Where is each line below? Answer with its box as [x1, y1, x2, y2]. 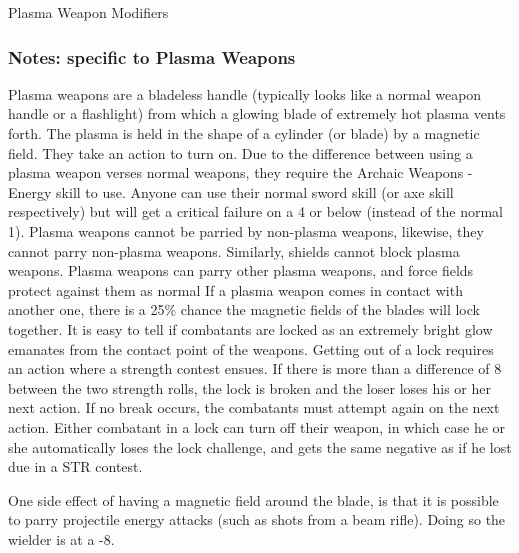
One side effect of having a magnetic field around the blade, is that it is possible [8, 489, 499, 510]
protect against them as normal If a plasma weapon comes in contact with [8, 279, 463, 300]
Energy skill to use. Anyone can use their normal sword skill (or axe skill [8, 181, 454, 202]
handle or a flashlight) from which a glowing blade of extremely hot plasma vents [8, 103, 506, 124]
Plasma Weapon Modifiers [8, 2, 169, 22]
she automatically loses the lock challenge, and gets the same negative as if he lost [8, 436, 512, 457]
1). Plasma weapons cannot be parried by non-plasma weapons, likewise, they [8, 220, 484, 241]
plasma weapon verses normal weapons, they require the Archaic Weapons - [8, 162, 473, 183]
